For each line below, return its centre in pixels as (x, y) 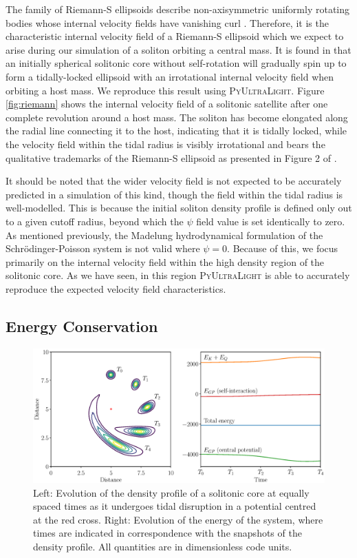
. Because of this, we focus (283, 248)
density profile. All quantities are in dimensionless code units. (163, 547)
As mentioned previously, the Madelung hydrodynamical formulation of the (164, 235)
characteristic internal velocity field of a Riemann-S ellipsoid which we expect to (175, 36)
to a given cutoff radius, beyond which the (95, 221)
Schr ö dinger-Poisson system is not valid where (103, 248)
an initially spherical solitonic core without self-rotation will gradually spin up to (176, 63)
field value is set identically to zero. (271, 221)
